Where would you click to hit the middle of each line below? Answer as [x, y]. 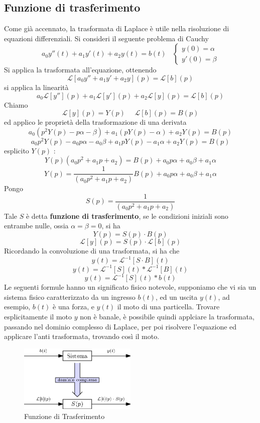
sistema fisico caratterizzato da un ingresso [70, 297]
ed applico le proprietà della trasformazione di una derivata [95, 122]
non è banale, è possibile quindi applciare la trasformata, [167, 316]
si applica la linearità [36, 87]
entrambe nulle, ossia [36, 226]
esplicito [17, 150]
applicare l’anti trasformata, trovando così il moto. [82, 336]
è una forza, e [74, 307]
